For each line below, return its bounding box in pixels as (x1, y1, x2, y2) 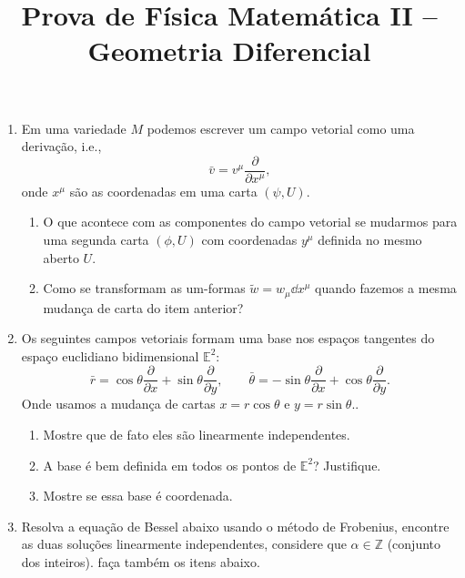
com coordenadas (201, 230, 298, 248)
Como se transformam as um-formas (43, 279, 246, 298)
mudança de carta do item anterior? (43, 298, 244, 317)
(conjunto (387, 534, 441, 553)
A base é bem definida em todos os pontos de (43, 455, 297, 474)
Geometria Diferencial (87, 32, 371, 69)
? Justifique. (313, 455, 381, 474)
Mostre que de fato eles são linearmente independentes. (43, 425, 350, 444)
